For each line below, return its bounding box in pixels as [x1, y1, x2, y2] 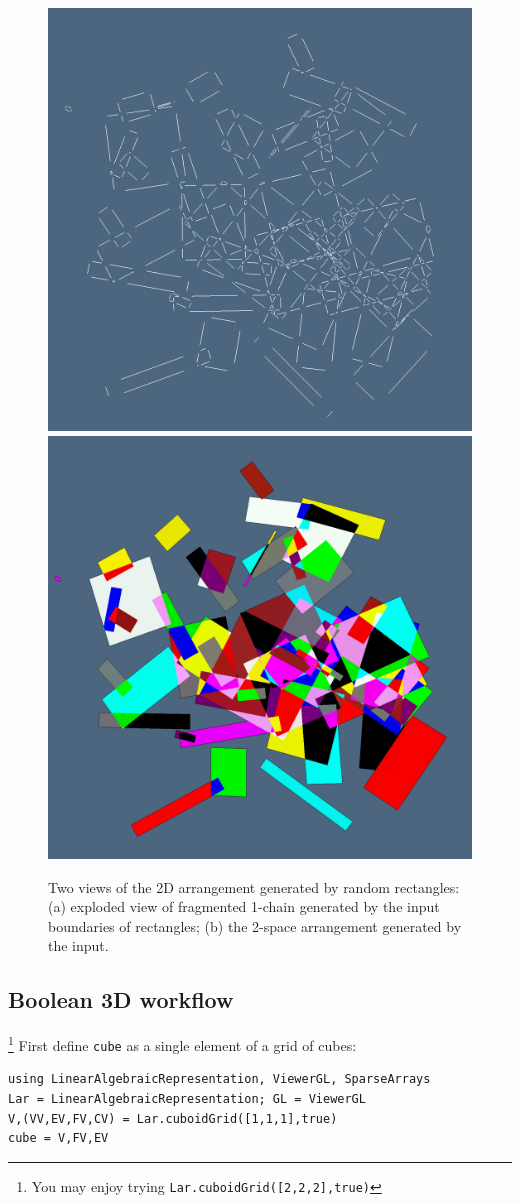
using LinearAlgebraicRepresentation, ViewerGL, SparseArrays [8, 1072, 431, 1087]
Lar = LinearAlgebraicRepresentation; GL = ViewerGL [8, 1092, 366, 1107]
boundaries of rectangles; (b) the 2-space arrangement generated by [48, 915, 462, 936]
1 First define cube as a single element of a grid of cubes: [8, 1032, 357, 1055]
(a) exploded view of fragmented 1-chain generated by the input [48, 896, 440, 917]
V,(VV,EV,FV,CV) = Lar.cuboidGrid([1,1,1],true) [8, 1111, 338, 1126]
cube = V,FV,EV [8, 1131, 109, 1146]
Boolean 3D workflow [8, 984, 234, 1015]
